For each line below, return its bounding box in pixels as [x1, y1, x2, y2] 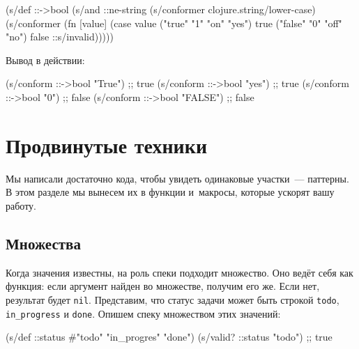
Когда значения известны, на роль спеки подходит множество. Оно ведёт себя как [6, 265, 353, 279]
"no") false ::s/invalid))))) [6, 29, 114, 44]
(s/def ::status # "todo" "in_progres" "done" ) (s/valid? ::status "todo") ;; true [6, 329, 333, 344]
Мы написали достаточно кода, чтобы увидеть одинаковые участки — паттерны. [6, 171, 349, 185]
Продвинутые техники [6, 130, 208, 159]
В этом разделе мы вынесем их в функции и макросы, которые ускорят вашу [6, 185, 335, 199]
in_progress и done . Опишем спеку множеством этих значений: [6, 306, 281, 320]
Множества [6, 232, 81, 254]
